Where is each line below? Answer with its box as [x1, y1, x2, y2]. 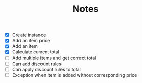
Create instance [12, 32, 46, 38]
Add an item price [12, 38, 50, 44]
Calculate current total [12, 49, 59, 55]
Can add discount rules [12, 61, 62, 67]
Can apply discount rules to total [12, 66, 82, 72]
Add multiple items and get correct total [12, 54, 96, 61]
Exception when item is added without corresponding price [12, 72, 137, 78]
